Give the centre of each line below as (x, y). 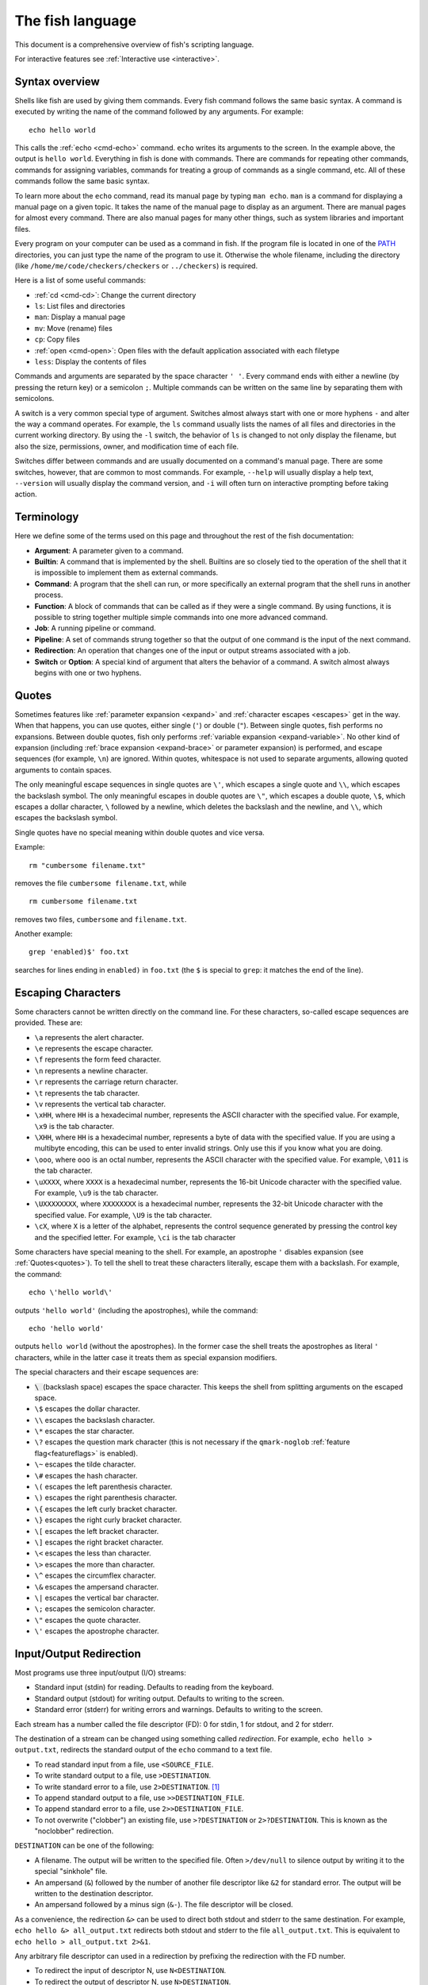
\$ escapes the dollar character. (87, 1409)
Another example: (44, 934)
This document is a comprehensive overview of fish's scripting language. (134, 44)
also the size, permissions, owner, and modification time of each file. (127, 446)
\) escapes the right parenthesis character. (106, 1497)
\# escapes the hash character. (86, 1475)
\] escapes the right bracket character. (99, 1542)
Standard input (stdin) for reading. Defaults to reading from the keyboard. (154, 1687)
